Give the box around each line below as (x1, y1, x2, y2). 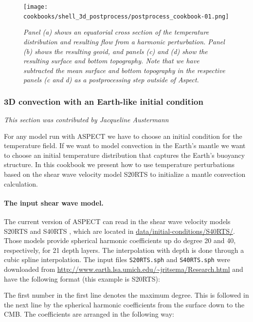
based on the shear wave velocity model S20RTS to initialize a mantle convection (4, 169, 246, 179)
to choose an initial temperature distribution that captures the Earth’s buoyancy (4, 150, 245, 160)
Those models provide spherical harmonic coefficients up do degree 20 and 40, (4, 235, 236, 246)
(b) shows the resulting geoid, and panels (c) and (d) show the (23, 46, 208, 56)
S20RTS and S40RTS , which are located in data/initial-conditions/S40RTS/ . (4, 226, 235, 236)
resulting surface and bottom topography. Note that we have (23, 56, 199, 66)
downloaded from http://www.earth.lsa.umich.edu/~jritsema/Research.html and (4, 264, 243, 274)
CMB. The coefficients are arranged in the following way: (4, 309, 174, 319)
